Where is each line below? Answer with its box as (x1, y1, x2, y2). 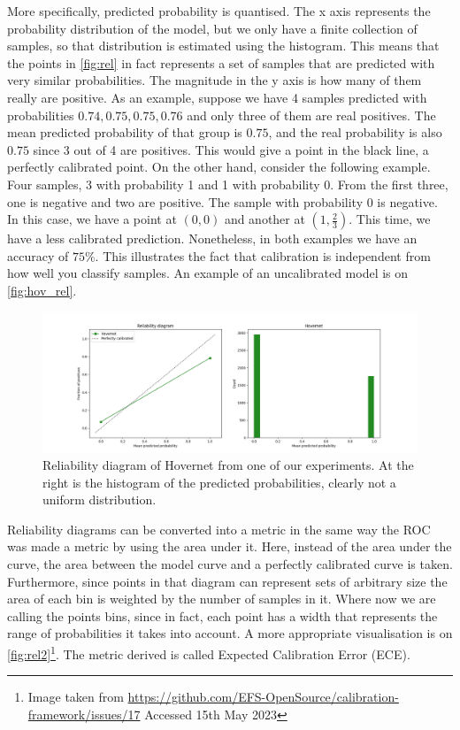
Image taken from (27, 688, 124, 706)
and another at (224, 210, 305, 228)
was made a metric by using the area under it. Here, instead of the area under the (7, 537, 452, 556)
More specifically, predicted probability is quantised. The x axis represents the (7, 2, 431, 19)
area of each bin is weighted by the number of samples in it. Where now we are (7, 589, 436, 608)
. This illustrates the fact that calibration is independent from (95, 246, 431, 265)
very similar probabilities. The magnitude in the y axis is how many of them (7, 71, 422, 89)
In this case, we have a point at (7, 210, 177, 228)
